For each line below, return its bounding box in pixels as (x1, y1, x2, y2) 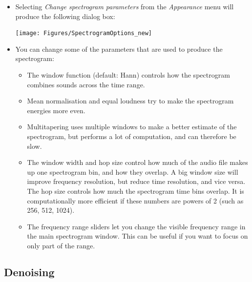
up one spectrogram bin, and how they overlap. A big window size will (27, 166, 238, 177)
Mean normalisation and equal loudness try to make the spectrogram (27, 96, 234, 106)
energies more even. (27, 105, 85, 115)
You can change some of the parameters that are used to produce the (15, 43, 223, 54)
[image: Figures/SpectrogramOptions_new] (15, 30, 152, 37)
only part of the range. (27, 240, 95, 250)
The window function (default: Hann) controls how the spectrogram (27, 70, 230, 80)
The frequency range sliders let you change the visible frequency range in (27, 221, 246, 231)
